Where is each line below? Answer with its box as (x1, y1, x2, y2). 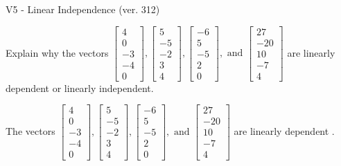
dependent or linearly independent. (6, 80, 154, 95)
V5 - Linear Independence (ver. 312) (6, 2, 160, 16)
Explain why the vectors (6, 45, 109, 59)
